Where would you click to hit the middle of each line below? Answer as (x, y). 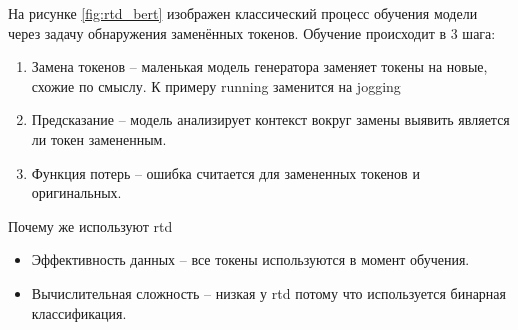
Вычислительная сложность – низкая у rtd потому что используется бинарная (269, 292)
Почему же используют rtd (90, 225)
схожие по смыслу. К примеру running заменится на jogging (216, 85)
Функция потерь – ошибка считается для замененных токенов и (225, 172)
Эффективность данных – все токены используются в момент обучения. (250, 259)
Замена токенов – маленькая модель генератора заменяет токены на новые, (259, 66)
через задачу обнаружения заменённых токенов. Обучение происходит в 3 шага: (252, 32)
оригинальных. (76, 192)
